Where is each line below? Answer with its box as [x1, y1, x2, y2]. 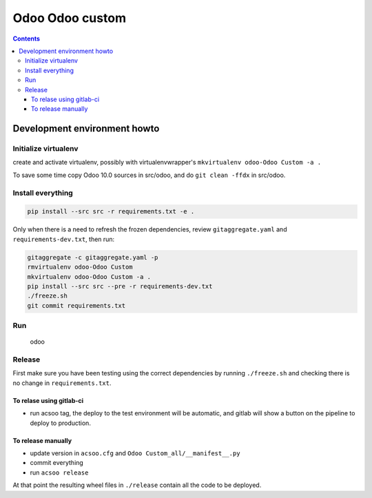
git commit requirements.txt [27, 302, 126, 309]
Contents [12, 34, 41, 43]
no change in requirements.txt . [12, 379, 112, 387]
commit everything [30, 459, 84, 467]
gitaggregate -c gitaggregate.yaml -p [27, 253, 158, 261]
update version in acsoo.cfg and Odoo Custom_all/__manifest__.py [30, 448, 240, 457]
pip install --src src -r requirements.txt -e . [27, 207, 195, 216]
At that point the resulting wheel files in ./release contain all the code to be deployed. [12, 481, 262, 489]
